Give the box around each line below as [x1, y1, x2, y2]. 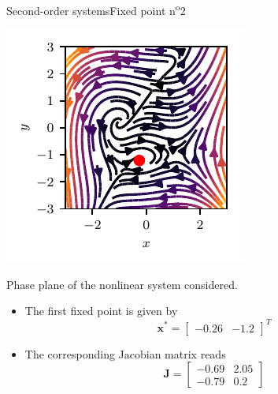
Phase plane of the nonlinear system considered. [6, 276, 238, 292]
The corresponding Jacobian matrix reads [24, 345, 226, 362]
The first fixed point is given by [24, 302, 178, 319]
